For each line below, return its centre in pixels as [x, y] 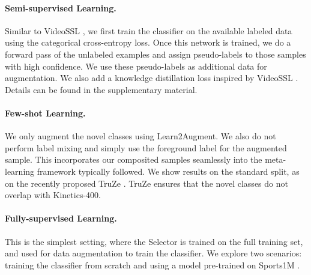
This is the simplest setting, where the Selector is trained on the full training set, [154, 241]
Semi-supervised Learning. [61, 8]
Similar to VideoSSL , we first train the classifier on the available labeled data [149, 30]
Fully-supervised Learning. [61, 218]
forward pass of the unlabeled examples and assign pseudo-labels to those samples [155, 54]
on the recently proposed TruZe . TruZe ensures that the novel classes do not [146, 183]
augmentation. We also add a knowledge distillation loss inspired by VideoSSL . [152, 78]
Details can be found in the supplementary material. [101, 89]
